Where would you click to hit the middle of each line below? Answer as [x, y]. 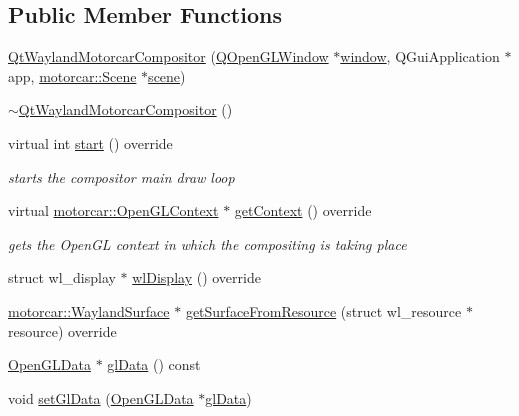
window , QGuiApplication [420, 56]
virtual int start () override [90, 142]
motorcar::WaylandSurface [89, 310]
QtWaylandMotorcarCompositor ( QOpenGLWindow [168, 56]
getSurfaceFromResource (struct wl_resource [323, 310]
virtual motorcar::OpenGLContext [113, 210]
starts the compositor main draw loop [121, 176]
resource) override [62, 330]
